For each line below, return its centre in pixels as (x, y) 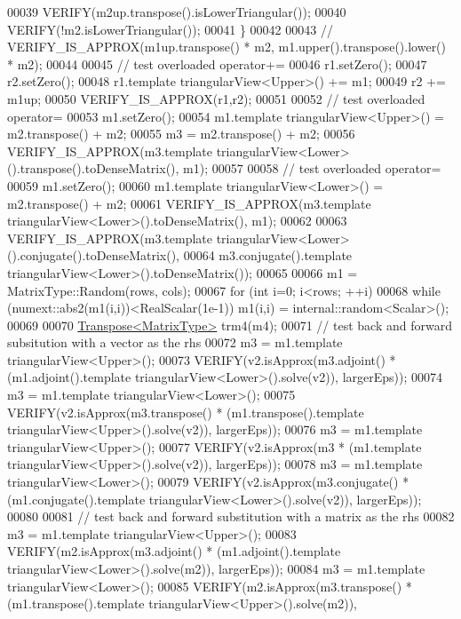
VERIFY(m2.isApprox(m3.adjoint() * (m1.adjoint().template (174, 551)
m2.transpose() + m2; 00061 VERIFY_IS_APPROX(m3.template (189, 203)
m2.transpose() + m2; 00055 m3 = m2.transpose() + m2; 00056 (181, 134)
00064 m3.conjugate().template (268, 255)
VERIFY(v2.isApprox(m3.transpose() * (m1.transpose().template (186, 412)
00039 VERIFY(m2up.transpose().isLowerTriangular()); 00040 (177, 12)
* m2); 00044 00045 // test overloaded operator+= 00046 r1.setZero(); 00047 (217, 63)
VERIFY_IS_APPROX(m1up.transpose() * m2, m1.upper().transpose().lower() (227, 47)
